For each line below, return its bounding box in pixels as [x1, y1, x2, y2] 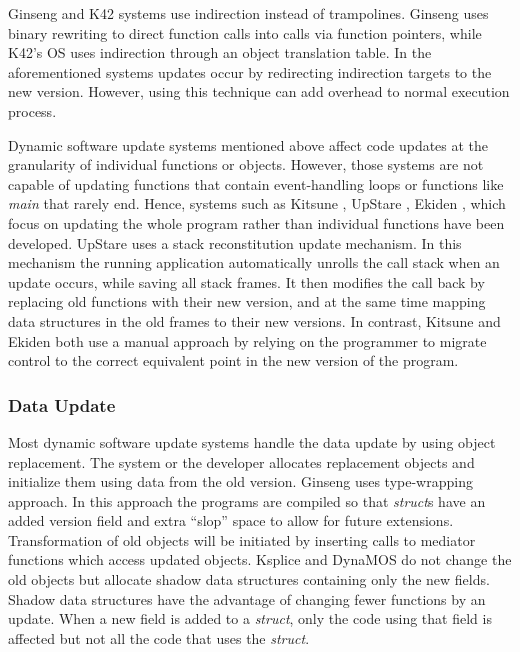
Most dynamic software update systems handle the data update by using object [8, 431, 496, 452]
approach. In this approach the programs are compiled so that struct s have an [8, 490, 486, 511]
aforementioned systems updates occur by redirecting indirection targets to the [8, 61, 492, 82]
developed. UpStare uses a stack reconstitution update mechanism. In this [8, 232, 462, 253]
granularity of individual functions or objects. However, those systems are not [8, 154, 484, 175]
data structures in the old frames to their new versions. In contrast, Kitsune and [8, 310, 501, 331]
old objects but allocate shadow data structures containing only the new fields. [8, 569, 490, 590]
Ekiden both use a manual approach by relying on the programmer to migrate [8, 330, 487, 351]
